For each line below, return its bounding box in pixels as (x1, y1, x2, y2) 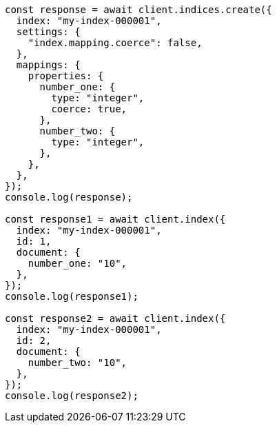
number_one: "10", (28, 258, 127, 269)
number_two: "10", (28, 357, 127, 368)
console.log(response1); (5, 291, 138, 302)
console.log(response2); (5, 390, 138, 401)
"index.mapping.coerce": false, (28, 37, 203, 48)
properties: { (28, 70, 104, 81)
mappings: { (16, 59, 81, 70)
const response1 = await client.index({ (5, 214, 226, 225)
